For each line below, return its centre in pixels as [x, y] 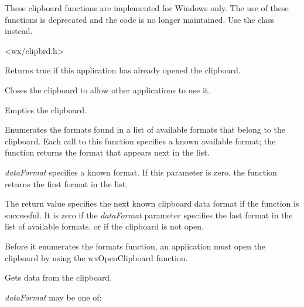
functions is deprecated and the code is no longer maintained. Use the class [140, 19]
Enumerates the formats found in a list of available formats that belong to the [145, 129]
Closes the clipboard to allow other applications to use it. [108, 90]
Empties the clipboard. [46, 109]
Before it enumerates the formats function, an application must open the [135, 246]
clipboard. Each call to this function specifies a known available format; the [140, 141]
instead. [19, 31]
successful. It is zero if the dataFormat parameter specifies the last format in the [149, 215]
